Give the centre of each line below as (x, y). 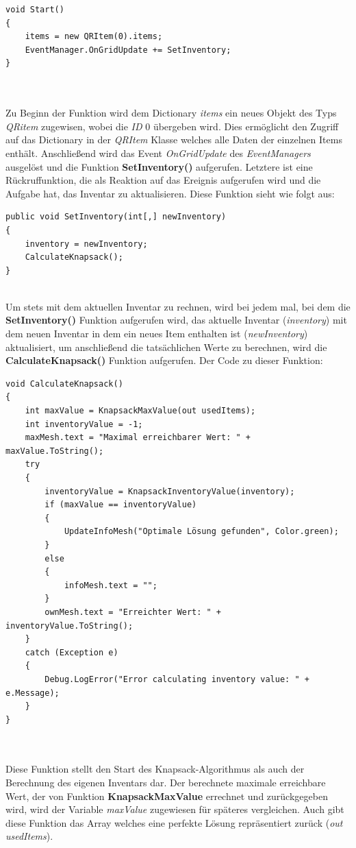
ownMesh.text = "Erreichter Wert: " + (133, 612)
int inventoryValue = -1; (84, 424)
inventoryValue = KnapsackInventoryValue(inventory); (170, 491)
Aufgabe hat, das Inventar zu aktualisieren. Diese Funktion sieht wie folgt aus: (170, 193)
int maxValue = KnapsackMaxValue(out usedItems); (140, 411)
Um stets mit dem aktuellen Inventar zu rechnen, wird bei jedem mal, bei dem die (178, 306)
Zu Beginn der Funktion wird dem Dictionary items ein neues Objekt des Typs (171, 113)
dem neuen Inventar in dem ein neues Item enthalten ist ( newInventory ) (157, 334)
